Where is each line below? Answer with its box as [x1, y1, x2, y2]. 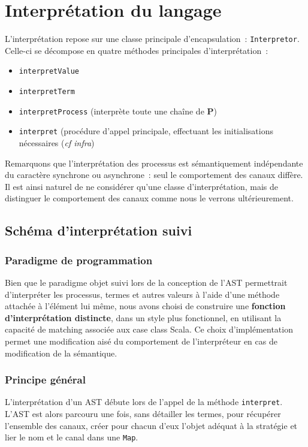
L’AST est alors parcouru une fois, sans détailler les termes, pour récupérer [5, 407, 281, 419]
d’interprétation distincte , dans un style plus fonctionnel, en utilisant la [5, 311, 282, 324]
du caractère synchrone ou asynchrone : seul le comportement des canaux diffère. [5, 168, 303, 181]
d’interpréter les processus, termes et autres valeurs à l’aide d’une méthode [5, 288, 280, 300]
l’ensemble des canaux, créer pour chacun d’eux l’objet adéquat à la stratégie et [5, 419, 298, 431]
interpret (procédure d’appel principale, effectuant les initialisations [19, 125, 273, 137]
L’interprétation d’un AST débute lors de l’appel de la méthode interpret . [5, 395, 283, 408]
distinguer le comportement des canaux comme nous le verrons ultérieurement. [5, 192, 294, 204]
